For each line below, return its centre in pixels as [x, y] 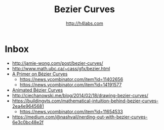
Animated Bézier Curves [37, 90]
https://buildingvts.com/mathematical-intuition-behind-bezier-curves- [85, 101]
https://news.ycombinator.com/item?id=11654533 [71, 111]
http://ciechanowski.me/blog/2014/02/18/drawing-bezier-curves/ [80, 95]
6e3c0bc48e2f [28, 122]
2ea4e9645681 [28, 106]
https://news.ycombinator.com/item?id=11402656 [71, 79]
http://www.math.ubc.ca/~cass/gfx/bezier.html [61, 68]
